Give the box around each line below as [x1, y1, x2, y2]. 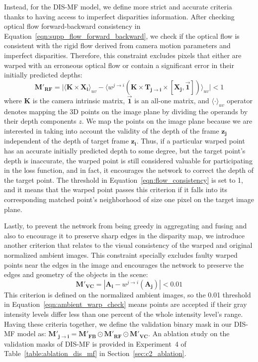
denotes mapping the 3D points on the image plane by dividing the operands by [4, 106, 248, 116]
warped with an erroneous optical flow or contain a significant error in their [4, 60, 234, 70]
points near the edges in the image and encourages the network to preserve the [4, 259, 244, 270]
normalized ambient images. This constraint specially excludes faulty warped [4, 249, 238, 260]
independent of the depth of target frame [4, 136, 129, 146]
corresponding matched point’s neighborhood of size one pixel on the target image [4, 194, 254, 204]
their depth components [4, 116, 77, 126]
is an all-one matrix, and [134, 95, 209, 105]
